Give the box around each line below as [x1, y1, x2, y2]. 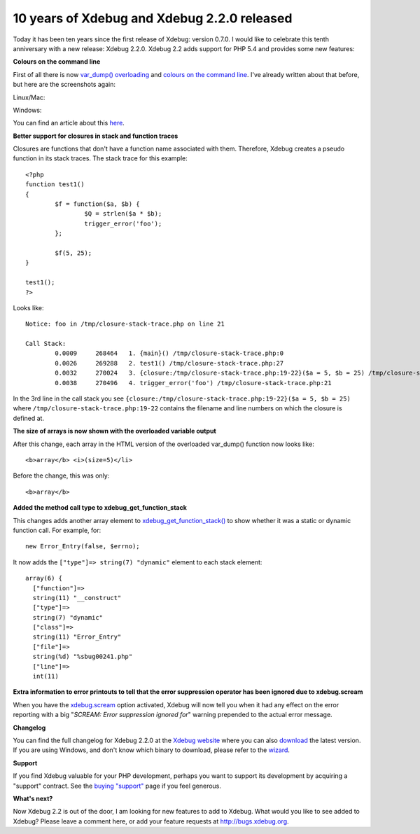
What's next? [13, 794, 53, 802]
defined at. [13, 414, 45, 422]
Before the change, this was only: [13, 471, 110, 480]
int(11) [32, 672, 59, 681]
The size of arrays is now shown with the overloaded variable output [13, 427, 216, 436]
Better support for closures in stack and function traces [13, 132, 178, 140]
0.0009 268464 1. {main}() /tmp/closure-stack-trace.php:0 [55, 349, 284, 357]
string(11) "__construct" [32, 594, 122, 602]
